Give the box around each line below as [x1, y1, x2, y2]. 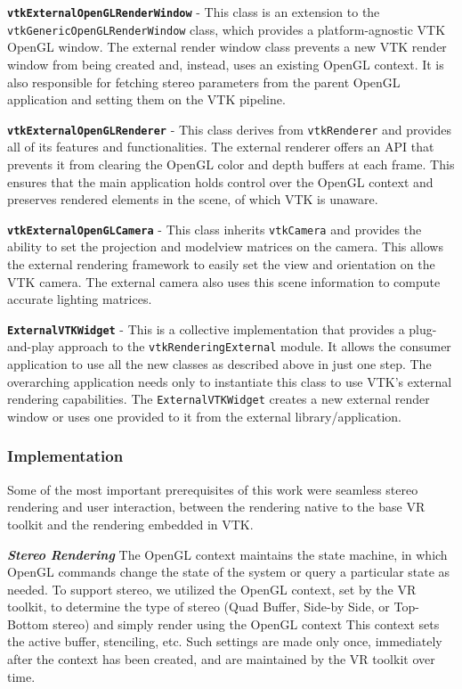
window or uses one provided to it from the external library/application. [7, 406, 401, 425]
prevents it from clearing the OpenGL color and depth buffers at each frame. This [7, 154, 455, 173]
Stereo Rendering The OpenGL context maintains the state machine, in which [7, 545, 448, 563]
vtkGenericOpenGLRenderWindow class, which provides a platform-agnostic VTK [7, 20, 446, 38]
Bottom [7, 614, 49, 633]
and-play [7, 337, 54, 356]
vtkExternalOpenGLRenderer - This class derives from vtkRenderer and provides [7, 119, 451, 138]
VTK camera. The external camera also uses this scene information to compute [7, 272, 441, 291]
